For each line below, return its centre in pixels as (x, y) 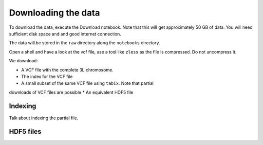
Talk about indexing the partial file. (44, 118)
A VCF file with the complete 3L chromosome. (67, 70)
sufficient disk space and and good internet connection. (65, 34)
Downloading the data (55, 13)
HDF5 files (25, 132)
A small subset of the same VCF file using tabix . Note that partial (87, 83)
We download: (24, 61)
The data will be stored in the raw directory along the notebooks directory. (85, 43)
